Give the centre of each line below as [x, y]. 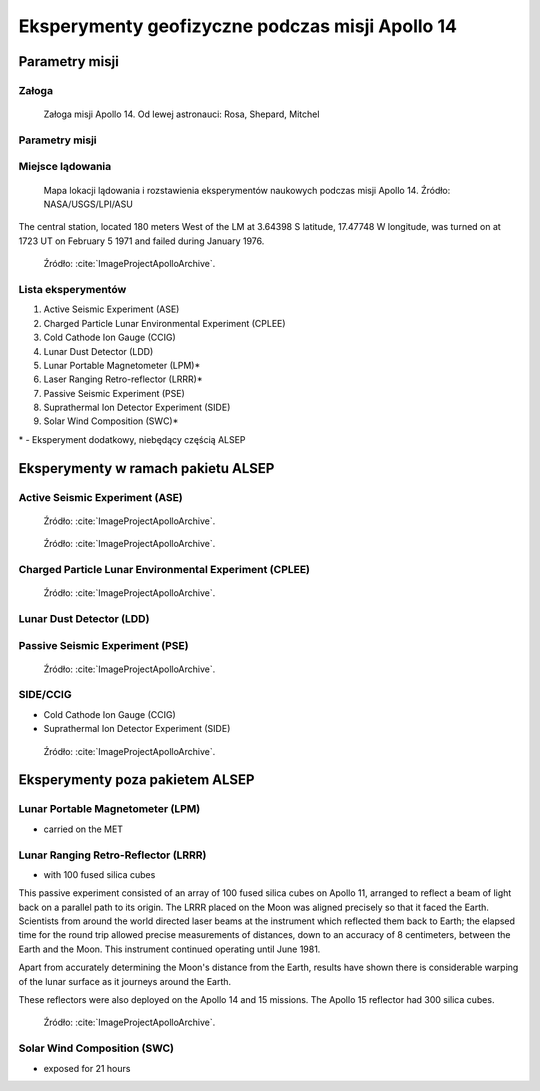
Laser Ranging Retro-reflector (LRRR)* [123, 379]
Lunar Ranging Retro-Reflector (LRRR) [112, 855]
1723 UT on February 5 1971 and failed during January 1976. [141, 241]
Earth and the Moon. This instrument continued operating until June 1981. [169, 949]
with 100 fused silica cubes [99, 874]
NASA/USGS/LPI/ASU [88, 204]
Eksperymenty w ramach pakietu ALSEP [146, 468]
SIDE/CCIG [45, 695]
